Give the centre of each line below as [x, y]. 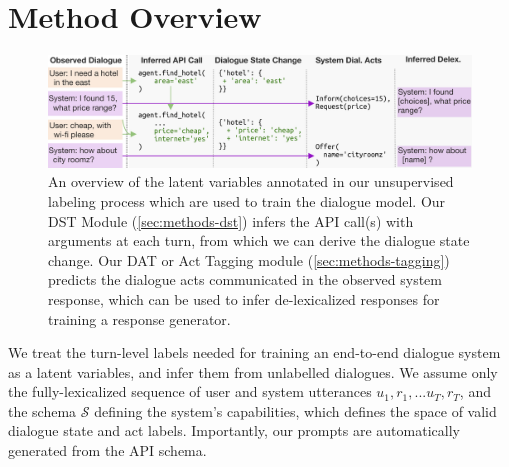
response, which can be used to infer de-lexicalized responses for [244, 298]
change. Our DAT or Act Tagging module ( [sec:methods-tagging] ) [249, 259]
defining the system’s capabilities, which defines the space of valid [295, 410]
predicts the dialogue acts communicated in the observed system [245, 279]
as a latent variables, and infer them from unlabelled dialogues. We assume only [253, 371]
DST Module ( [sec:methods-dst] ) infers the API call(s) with [231, 220]
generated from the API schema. [107, 450]
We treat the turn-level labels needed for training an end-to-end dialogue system [254, 352]
